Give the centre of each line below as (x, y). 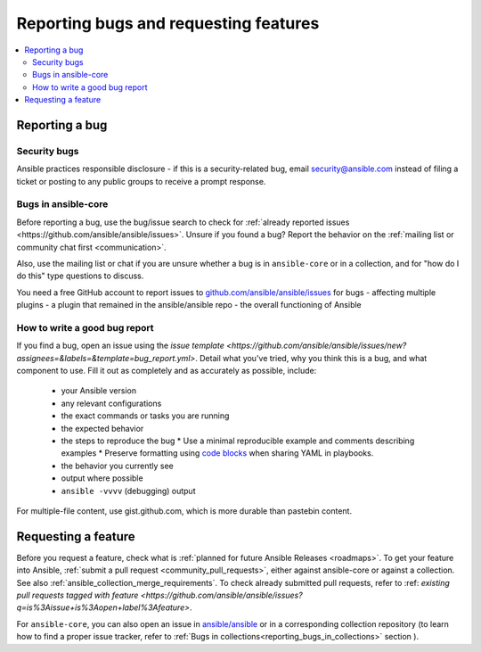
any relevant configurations (111, 403)
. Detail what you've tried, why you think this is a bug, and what (311, 358)
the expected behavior (102, 428)
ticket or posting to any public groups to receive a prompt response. (141, 181)
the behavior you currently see (117, 466)
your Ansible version (99, 391)
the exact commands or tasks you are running (145, 416)
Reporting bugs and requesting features (168, 23)
